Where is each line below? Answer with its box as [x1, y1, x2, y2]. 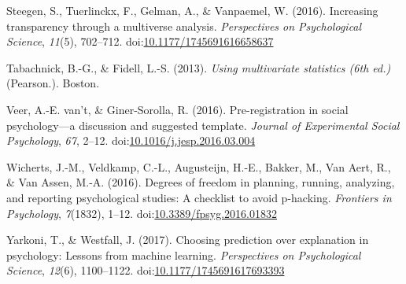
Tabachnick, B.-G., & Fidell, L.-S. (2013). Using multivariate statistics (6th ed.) [6, 59, 391, 76]
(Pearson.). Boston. [6, 75, 100, 91]
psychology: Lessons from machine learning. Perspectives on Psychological [6, 246, 361, 263]
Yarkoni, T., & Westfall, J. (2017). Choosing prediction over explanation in [6, 231, 369, 248]
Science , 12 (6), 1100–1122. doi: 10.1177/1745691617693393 [6, 262, 285, 278]
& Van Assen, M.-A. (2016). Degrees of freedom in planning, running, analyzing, [6, 174, 395, 190]
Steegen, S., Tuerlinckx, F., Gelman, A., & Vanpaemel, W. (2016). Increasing [6, 2, 378, 18]
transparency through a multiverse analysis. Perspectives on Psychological [6, 17, 362, 34]
